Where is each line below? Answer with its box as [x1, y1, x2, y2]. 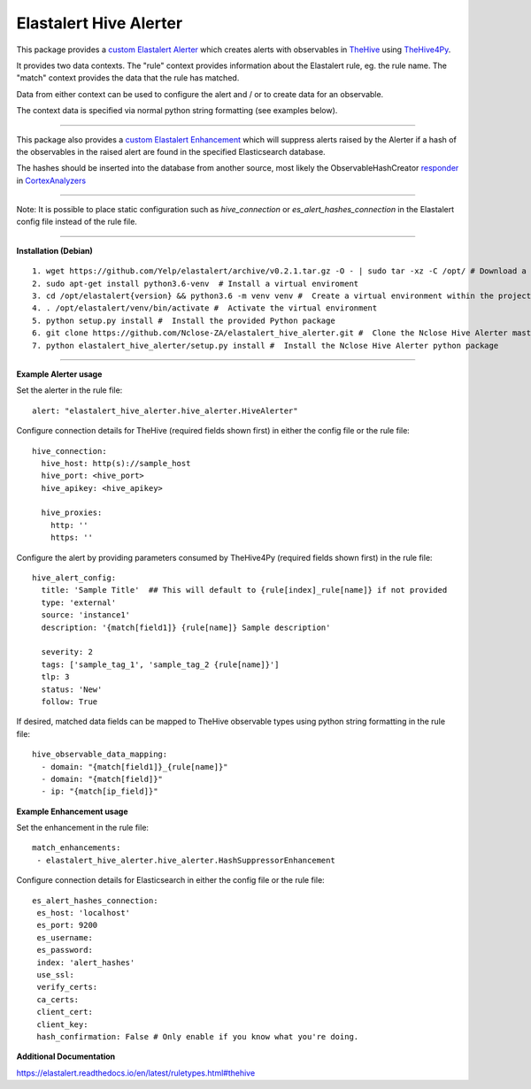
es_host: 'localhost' [36, 908, 131, 918]
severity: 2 [41, 647, 93, 657]
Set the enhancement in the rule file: [16, 823, 150, 833]
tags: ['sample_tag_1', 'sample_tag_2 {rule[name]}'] [41, 659, 280, 670]
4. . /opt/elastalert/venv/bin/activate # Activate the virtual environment [32, 303, 378, 313]
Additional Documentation [16, 1051, 116, 1062]
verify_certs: [36, 982, 98, 993]
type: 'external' [41, 597, 117, 608]
